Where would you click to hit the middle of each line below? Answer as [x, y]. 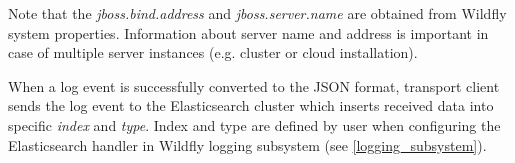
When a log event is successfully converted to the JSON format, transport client [254, 85]
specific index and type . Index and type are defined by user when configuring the [254, 124]
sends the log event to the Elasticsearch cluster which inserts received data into [251, 105]
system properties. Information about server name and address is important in [248, 32]
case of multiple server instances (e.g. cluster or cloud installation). [213, 52]
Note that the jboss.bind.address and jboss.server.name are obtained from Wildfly [257, 13]
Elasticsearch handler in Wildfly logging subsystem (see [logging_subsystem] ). [247, 144]
